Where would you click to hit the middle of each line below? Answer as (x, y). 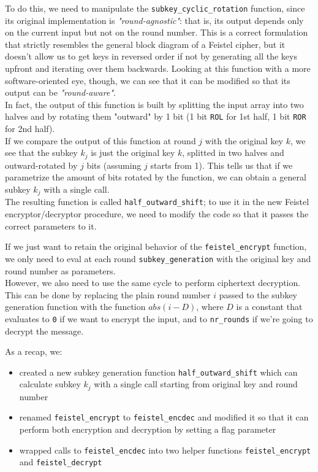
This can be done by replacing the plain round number (108, 294)
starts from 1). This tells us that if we (221, 165)
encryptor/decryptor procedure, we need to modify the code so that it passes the (157, 214)
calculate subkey (50, 384)
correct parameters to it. (51, 226)
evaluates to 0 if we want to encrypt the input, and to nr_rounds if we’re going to (159, 318)
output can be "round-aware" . (60, 92)
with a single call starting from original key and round (196, 384)
